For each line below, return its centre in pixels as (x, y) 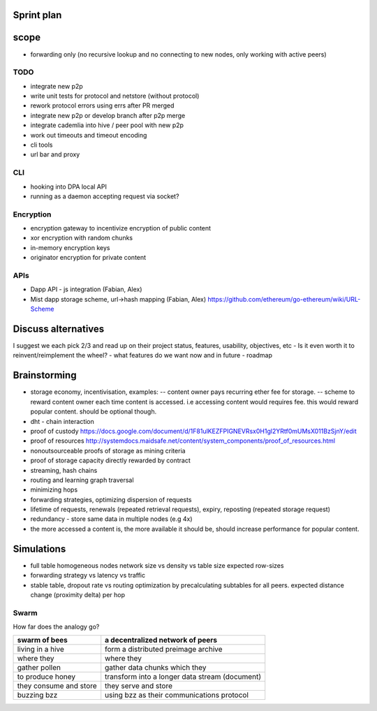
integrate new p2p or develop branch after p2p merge (108, 115)
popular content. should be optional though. (94, 411)
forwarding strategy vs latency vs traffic (88, 576)
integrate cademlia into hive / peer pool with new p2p (107, 125)
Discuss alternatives (59, 329)
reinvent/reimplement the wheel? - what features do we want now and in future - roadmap (142, 355)
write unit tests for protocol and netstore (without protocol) (115, 96)
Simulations (39, 549)
